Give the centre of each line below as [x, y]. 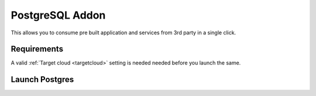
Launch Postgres [42, 79]
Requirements [37, 49]
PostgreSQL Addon [58, 15]
